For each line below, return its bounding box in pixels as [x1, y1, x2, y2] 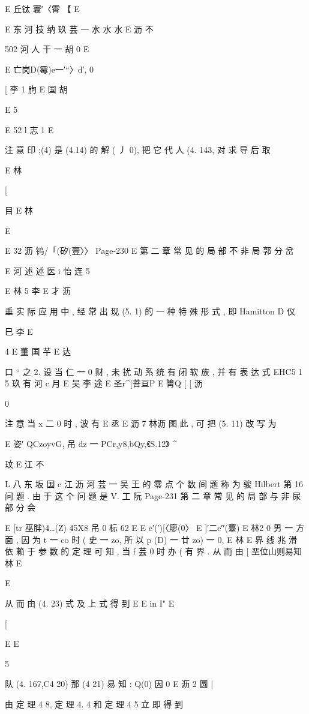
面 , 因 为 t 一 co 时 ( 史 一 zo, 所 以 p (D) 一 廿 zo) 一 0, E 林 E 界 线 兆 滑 [5, 533, 297, 545]
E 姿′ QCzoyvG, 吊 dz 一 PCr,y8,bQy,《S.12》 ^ [5, 437, 178, 450]
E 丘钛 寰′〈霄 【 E [5, 2, 80, 14]
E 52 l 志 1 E [5, 123, 54, 136]
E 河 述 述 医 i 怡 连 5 [5, 264, 90, 277]
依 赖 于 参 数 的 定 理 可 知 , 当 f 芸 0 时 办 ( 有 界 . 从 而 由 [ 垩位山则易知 [5, 545, 302, 557]
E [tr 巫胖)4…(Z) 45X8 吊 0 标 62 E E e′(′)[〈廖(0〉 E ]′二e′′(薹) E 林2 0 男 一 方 [5, 521, 304, 534]
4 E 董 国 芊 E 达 [5, 345, 71, 358]
